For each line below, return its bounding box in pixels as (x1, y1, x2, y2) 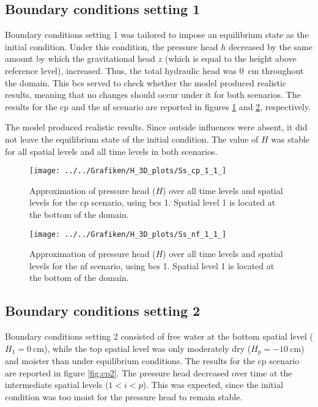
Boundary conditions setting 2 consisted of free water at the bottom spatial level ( (5, 330, 313, 343)
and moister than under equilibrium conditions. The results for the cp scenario (5, 354, 300, 367)
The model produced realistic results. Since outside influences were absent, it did (5, 121, 308, 133)
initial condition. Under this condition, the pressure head (5, 40, 218, 53)
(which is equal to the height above (165, 52, 297, 65)
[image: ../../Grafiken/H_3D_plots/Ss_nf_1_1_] (29, 230, 227, 239)
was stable (271, 132, 310, 145)
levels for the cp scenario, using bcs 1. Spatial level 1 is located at (29, 196, 276, 209)
